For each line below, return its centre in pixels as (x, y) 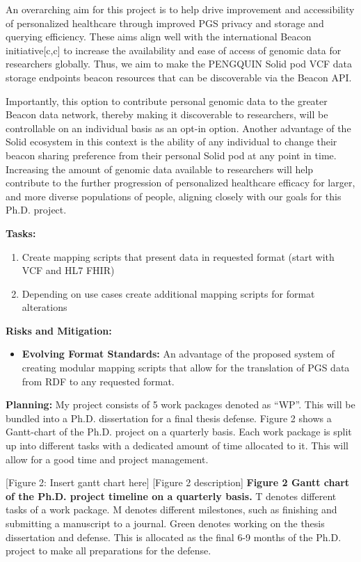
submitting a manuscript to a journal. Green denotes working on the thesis (165, 523)
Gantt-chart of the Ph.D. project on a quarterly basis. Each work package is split (179, 432)
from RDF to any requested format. (98, 381)
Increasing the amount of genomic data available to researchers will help (160, 169)
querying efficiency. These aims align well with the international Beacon (159, 37)
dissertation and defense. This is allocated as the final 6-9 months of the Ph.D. (174, 537)
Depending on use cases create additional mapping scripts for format (168, 293)
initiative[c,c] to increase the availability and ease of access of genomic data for (174, 50)
